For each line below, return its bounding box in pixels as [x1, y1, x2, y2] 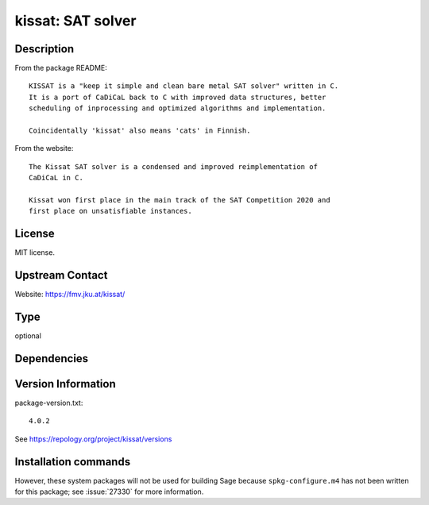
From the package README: [14, 64, 107, 73]
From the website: [14, 144, 74, 153]
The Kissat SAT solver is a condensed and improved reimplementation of [29, 162, 318, 171]
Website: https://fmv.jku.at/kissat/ [14, 290, 126, 299]
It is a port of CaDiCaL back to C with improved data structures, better [29, 92, 327, 102]
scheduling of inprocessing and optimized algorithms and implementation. [29, 104, 327, 113]
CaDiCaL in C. [29, 173, 83, 183]
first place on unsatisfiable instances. [29, 206, 192, 216]
